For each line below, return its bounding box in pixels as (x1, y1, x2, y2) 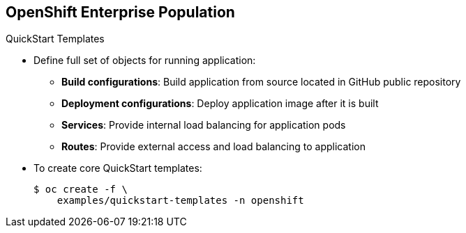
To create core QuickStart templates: (33, 162, 202, 175)
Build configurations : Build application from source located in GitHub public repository (61, 76, 461, 88)
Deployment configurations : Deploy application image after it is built (61, 97, 379, 110)
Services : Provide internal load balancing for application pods (61, 119, 346, 131)
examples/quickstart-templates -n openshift (57, 195, 304, 207)
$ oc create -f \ (33, 184, 128, 195)
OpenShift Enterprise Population (6, 3, 235, 21)
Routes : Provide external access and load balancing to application (61, 140, 366, 153)
